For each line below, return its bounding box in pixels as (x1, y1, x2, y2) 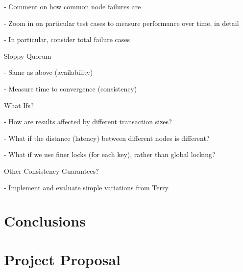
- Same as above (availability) (4, 67, 93, 77)
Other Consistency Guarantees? (4, 165, 99, 176)
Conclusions (4, 211, 86, 231)
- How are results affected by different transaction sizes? (4, 116, 172, 127)
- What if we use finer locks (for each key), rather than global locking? (4, 149, 216, 159)
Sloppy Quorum (4, 50, 51, 61)
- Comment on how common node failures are (4, 1, 141, 11)
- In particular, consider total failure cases (4, 34, 130, 45)
